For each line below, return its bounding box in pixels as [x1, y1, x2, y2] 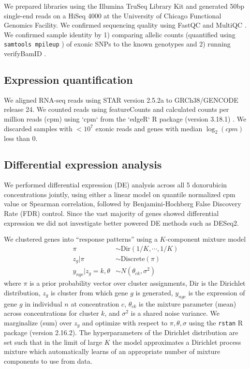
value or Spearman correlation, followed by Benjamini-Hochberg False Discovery [4, 199, 241, 209]
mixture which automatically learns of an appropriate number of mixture [4, 346, 221, 356]
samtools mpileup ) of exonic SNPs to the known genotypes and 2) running [4, 39, 231, 49]
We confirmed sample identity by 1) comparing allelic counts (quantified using [4, 29, 235, 39]
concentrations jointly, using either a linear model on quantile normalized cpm [4, 189, 235, 199]
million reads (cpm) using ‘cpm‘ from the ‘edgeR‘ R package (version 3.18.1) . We [4, 114, 247, 124]
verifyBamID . [4, 48, 46, 59]
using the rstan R [189, 317, 243, 327]
